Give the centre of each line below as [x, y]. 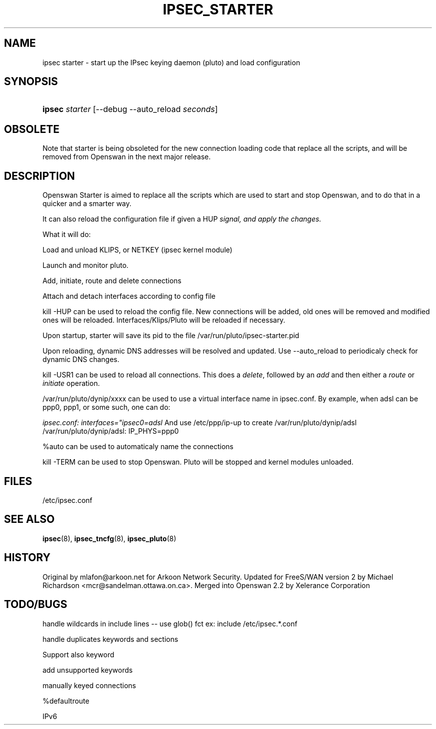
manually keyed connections [89, 685]
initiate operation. [71, 383]
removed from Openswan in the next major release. [127, 157]
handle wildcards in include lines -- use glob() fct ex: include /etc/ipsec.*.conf [170, 623]
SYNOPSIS [31, 82]
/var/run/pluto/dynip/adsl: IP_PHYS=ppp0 [111, 431]
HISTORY [27, 558]
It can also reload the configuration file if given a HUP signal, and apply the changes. [182, 219]
